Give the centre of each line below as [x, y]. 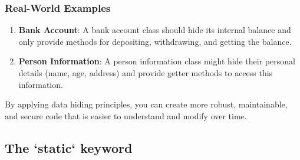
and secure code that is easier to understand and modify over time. [126, 115]
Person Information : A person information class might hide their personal [157, 61]
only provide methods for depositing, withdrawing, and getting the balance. [155, 41]
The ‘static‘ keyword [69, 147]
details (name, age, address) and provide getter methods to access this [146, 73]
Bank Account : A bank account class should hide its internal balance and [155, 30]
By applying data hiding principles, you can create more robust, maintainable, [146, 104]
